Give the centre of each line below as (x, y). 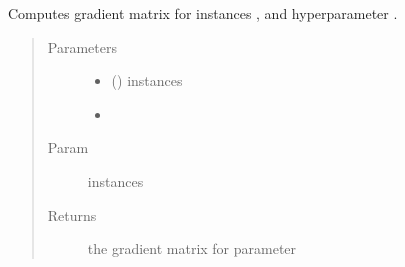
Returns (72, 214)
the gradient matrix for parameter (192, 248)
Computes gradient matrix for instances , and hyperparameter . (203, 13)
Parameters (82, 46)
